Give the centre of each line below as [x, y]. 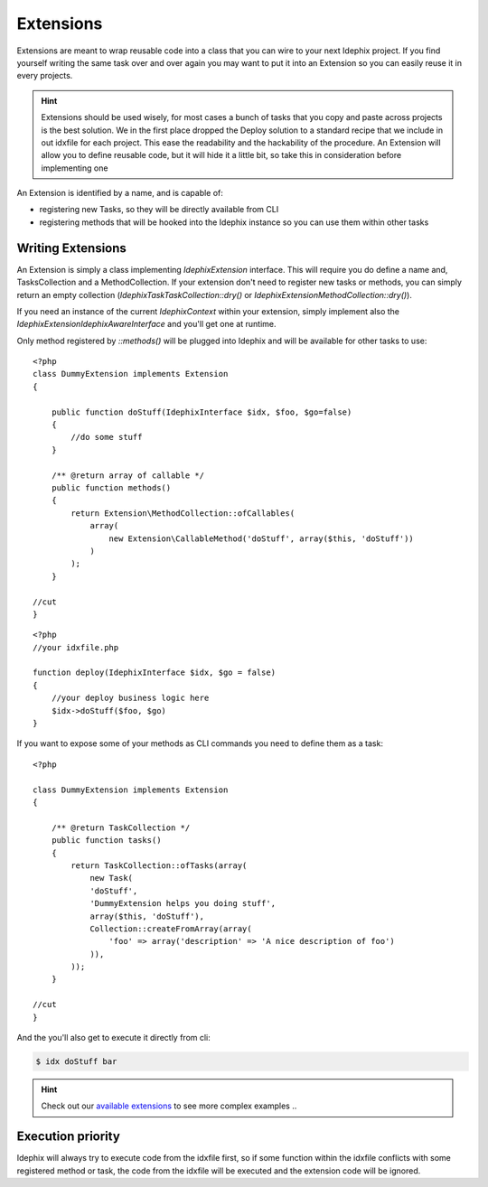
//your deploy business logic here [130, 698]
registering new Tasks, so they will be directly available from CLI [159, 210]
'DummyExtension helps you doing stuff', [183, 904]
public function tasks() [106, 841]
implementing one [75, 168]
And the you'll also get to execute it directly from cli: [114, 1038]
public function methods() [111, 488]
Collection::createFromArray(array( [171, 929]
